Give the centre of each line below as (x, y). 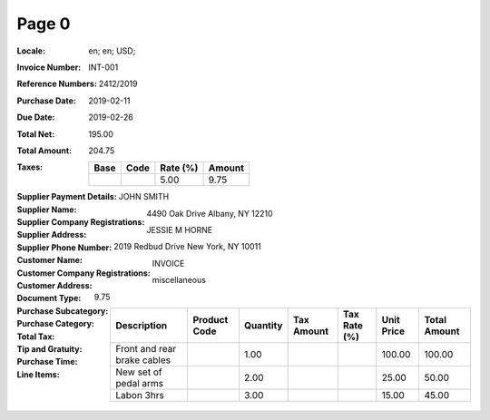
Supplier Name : (47, 210)
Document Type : (49, 298)
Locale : (31, 51)
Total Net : (36, 134)
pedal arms (139, 384)
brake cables (143, 360)
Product (211, 320)
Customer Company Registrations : (84, 273)
